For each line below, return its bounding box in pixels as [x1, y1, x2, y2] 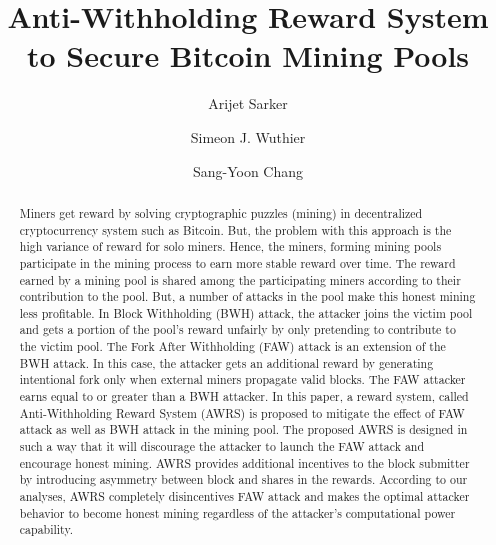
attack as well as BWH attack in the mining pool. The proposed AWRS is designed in [19, 421, 468, 438]
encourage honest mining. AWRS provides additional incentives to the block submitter [19, 454, 470, 471]
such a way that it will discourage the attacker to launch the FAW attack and [19, 438, 425, 455]
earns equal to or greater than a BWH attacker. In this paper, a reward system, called [19, 388, 469, 405]
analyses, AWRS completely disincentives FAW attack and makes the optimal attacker [19, 488, 470, 505]
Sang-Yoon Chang [192, 160, 304, 181]
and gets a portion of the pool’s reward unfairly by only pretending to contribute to [19, 321, 456, 338]
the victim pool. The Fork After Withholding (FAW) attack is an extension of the [19, 338, 446, 355]
